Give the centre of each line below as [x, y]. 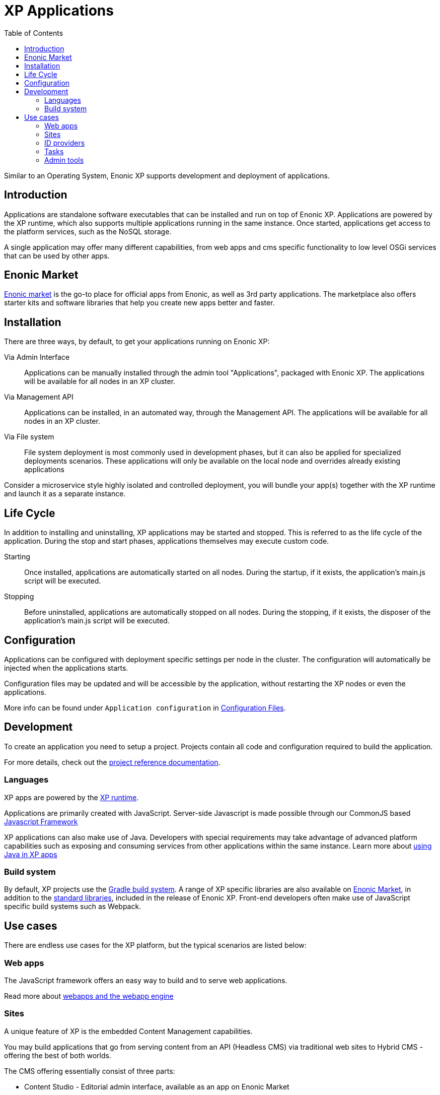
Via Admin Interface [37, 357]
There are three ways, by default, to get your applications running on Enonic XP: [137, 342]
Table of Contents [34, 33]
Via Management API [39, 397]
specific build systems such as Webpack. [73, 907]
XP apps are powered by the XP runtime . [71, 797]
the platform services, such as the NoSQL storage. [88, 231]
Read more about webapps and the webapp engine [89, 996]
